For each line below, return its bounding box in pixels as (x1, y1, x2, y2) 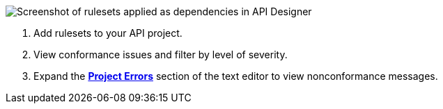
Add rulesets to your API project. (33, 27, 182, 39)
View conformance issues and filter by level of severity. (33, 49, 288, 60)
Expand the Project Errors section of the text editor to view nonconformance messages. (33, 70, 438, 82)
